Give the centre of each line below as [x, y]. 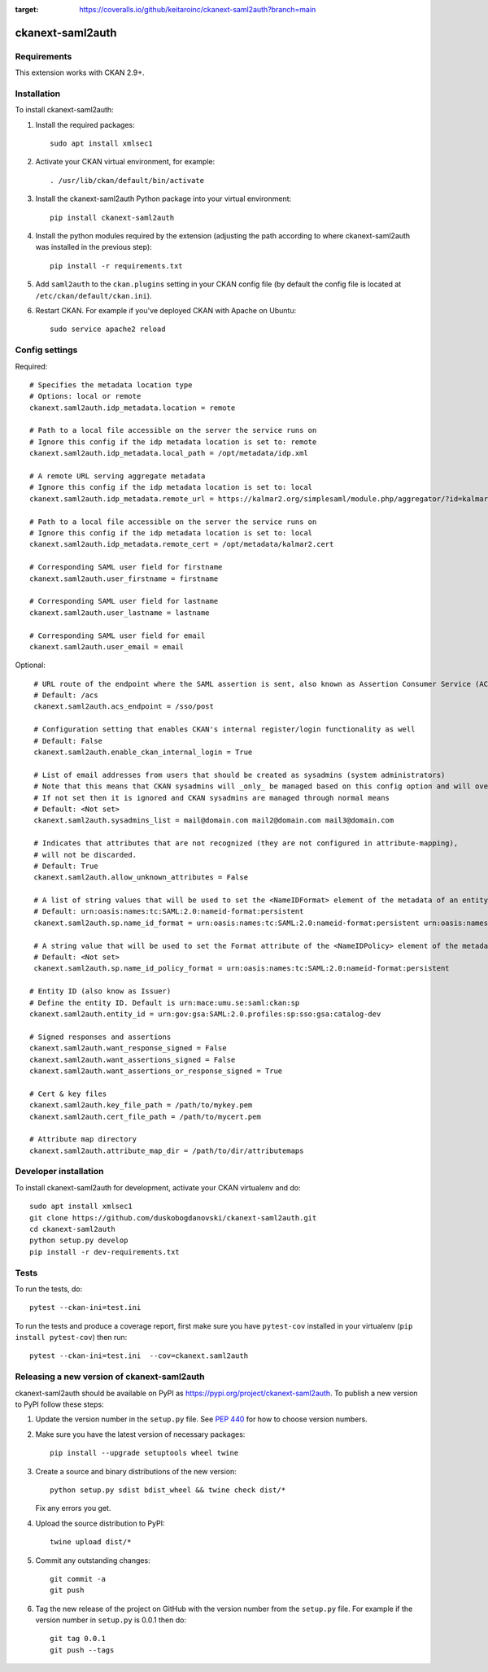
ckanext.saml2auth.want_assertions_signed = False [133, 1059]
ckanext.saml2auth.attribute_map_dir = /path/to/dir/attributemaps [167, 1150]
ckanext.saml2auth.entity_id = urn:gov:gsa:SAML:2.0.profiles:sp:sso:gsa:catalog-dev [205, 1014]
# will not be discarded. [85, 855]
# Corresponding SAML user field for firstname [126, 567]
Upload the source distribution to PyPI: [100, 1523]
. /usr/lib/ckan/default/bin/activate [127, 180]
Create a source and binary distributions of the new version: [136, 1471]
